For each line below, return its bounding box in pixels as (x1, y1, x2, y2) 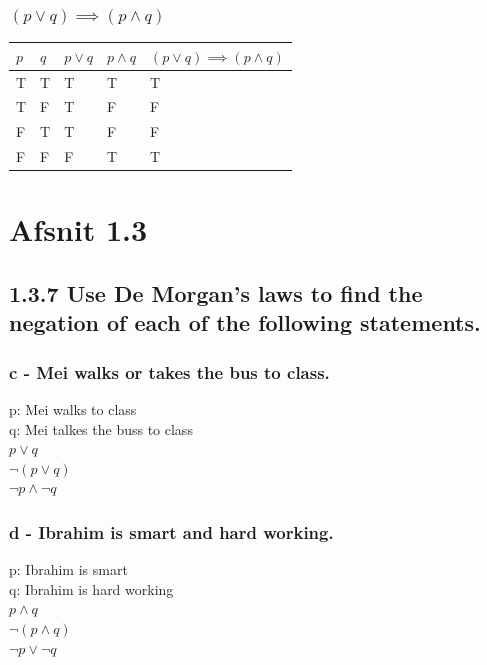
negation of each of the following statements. (9, 307, 481, 338)
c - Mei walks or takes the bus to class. (9, 359, 330, 384)
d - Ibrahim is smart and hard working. (9, 519, 334, 544)
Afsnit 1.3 (9, 209, 148, 250)
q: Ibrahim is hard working (9, 578, 174, 599)
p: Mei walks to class (9, 398, 137, 419)
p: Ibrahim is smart (9, 559, 128, 580)
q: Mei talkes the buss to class (9, 418, 193, 439)
